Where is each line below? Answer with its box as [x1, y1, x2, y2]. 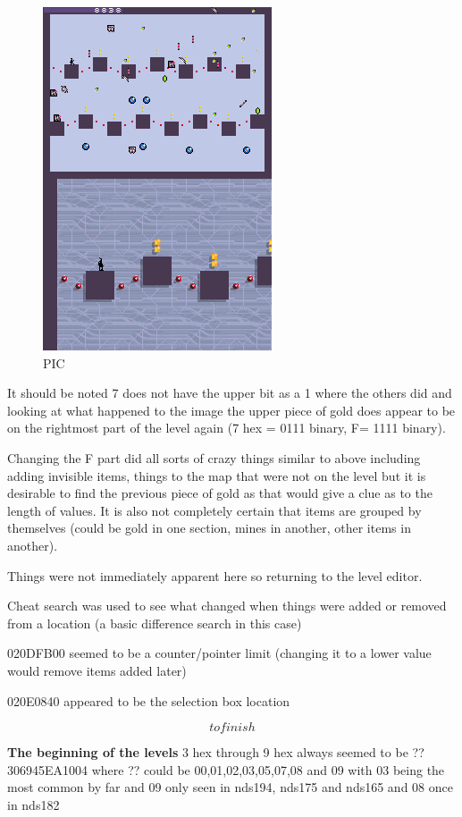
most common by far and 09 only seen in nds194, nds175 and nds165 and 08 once [7, 778, 453, 796]
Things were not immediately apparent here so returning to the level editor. [7, 566, 423, 585]
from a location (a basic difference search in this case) [7, 613, 302, 632]
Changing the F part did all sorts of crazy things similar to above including [7, 448, 421, 467]
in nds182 [7, 795, 60, 813]
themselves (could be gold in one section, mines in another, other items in [7, 518, 411, 537]
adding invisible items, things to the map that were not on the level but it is [7, 466, 426, 484]
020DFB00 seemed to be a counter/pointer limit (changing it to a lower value [7, 644, 432, 662]
